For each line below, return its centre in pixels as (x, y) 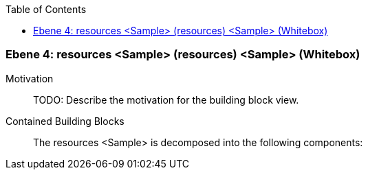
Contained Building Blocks (65, 121)
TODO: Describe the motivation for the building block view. (166, 100)
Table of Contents (46, 9)
